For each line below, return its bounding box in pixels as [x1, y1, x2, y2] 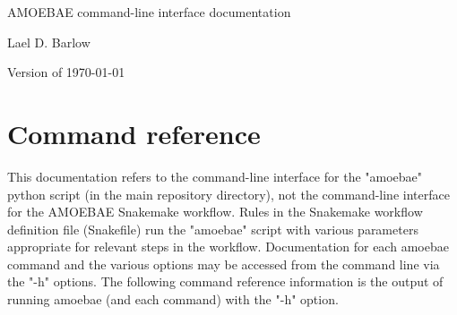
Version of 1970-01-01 [7, 63, 125, 81]
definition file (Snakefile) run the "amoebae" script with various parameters [7, 219, 418, 238]
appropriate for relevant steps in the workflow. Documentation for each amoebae [7, 237, 449, 256]
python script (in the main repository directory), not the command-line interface [7, 184, 450, 203]
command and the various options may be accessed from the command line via [7, 254, 440, 273]
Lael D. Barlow [7, 32, 91, 51]
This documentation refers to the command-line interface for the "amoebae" [7, 166, 423, 185]
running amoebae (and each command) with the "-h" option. [7, 290, 339, 309]
